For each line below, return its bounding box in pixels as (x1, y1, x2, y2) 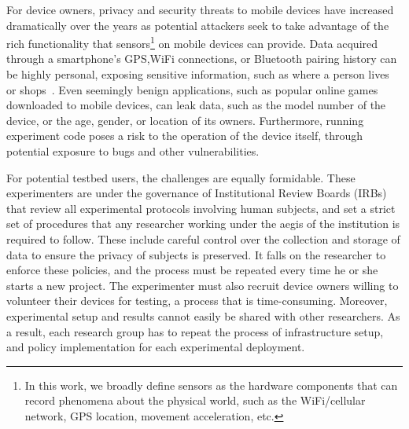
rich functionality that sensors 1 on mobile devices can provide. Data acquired (6, 33, 378, 51)
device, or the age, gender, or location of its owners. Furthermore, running (6, 112, 364, 128)
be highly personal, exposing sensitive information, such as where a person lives (6, 66, 389, 82)
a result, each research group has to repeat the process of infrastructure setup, (6, 323, 384, 339)
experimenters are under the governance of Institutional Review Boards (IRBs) (6, 185, 387, 201)
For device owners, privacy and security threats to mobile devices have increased (6, 2, 394, 17)
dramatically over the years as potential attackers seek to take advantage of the (6, 16, 389, 33)
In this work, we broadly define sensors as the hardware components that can (24, 376, 398, 393)
